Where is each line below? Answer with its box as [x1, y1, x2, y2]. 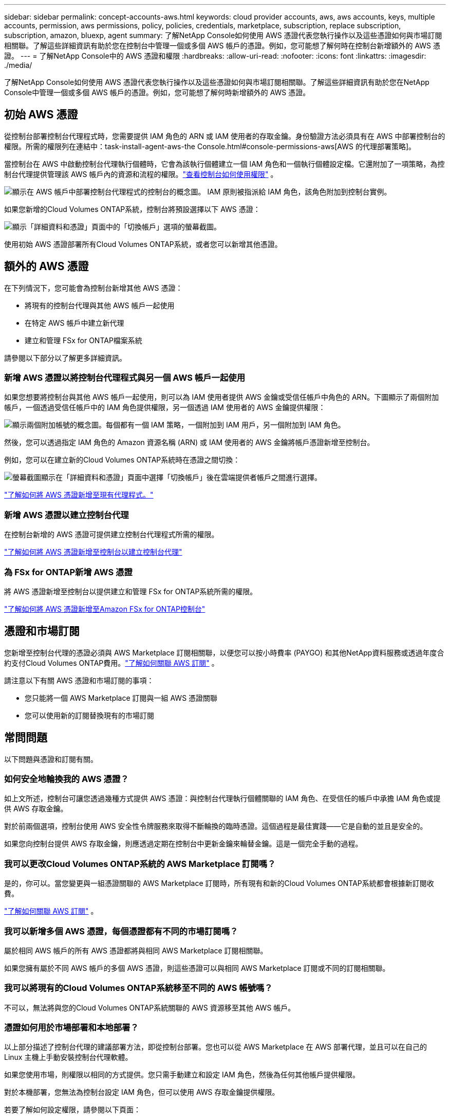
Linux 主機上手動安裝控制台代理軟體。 [4, 1053, 133, 1062]
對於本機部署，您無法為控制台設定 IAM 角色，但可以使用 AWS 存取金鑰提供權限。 [4, 1088, 279, 1097]
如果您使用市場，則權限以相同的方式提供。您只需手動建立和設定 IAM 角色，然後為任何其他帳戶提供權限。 [4, 1070, 360, 1079]
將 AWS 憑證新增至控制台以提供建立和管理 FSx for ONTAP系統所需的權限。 [4, 587, 257, 596]
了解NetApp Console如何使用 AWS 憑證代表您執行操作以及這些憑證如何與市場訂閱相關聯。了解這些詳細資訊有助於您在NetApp [4, 78, 429, 86]
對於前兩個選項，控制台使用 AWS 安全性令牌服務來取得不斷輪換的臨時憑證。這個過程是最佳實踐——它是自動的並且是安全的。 [4, 822, 427, 831]
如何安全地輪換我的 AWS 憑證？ [4, 774, 129, 784]
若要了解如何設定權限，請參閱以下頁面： [4, 1105, 141, 1114]
